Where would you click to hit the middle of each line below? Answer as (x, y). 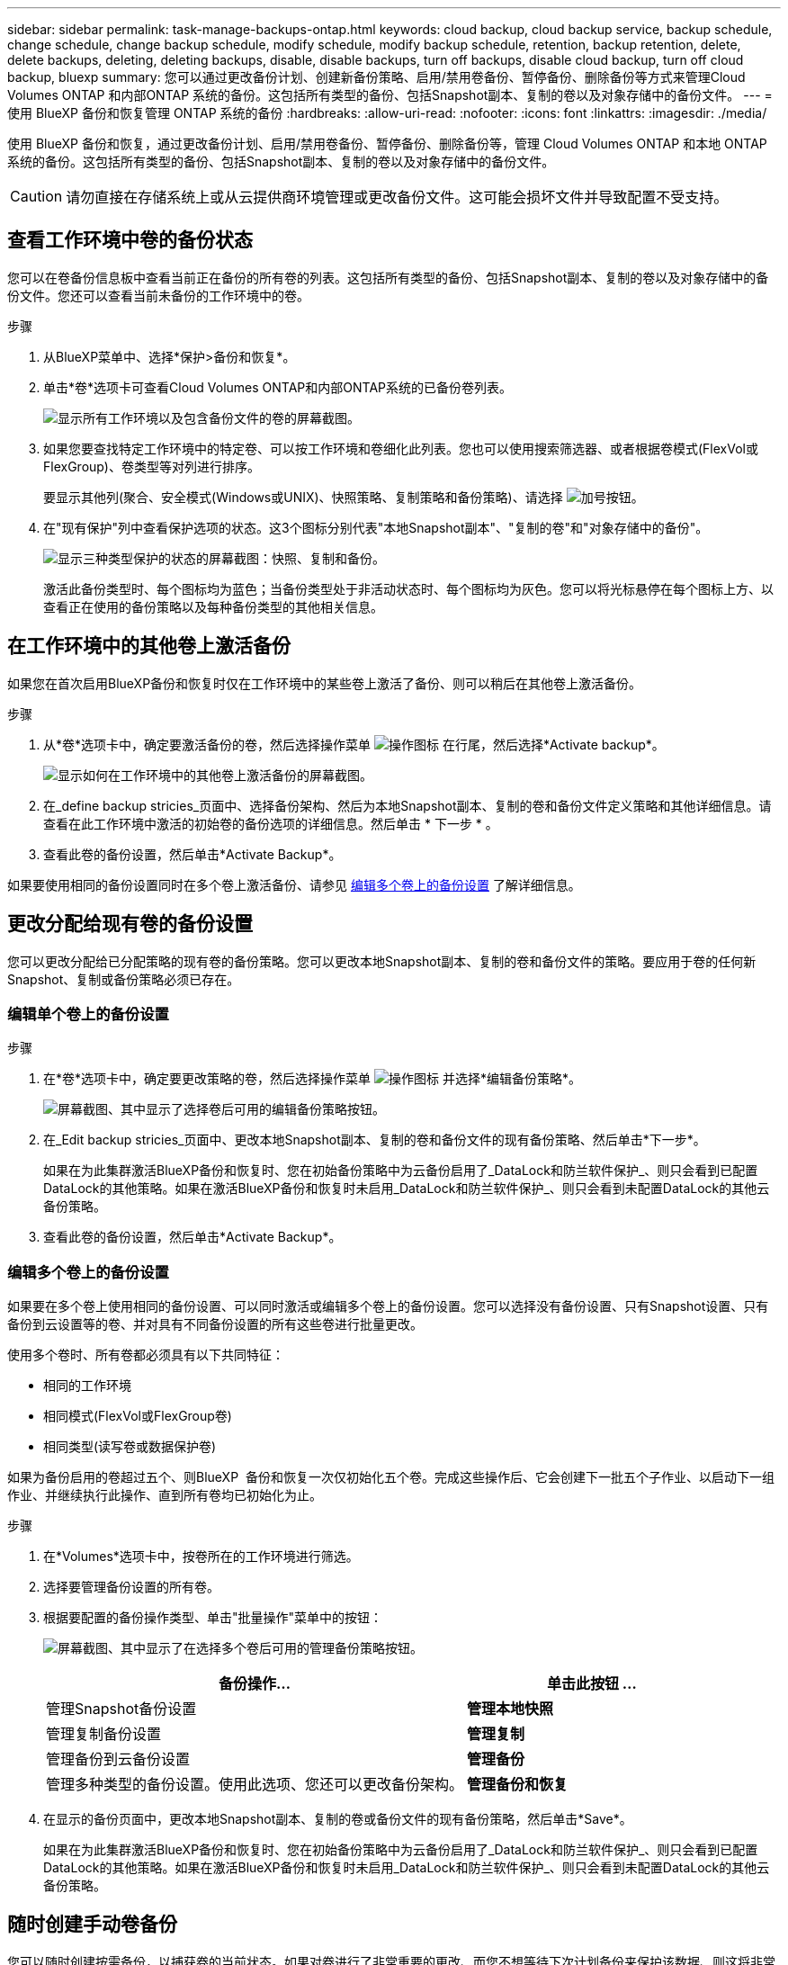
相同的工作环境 (87, 1386)
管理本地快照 (510, 1709)
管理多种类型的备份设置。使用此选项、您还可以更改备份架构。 (255, 1785)
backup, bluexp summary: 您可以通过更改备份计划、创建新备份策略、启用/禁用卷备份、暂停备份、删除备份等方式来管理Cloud (376, 77)
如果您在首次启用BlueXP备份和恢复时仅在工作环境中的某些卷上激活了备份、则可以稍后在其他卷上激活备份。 (325, 683)
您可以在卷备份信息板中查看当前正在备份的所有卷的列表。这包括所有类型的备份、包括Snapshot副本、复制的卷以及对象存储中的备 (388, 277)
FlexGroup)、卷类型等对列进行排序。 (152, 466)
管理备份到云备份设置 (118, 1759)
